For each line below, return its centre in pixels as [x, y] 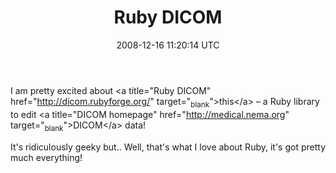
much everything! [46, 157]
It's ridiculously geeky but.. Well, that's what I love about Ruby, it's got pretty [168, 147]
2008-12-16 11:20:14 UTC [168, 45]
